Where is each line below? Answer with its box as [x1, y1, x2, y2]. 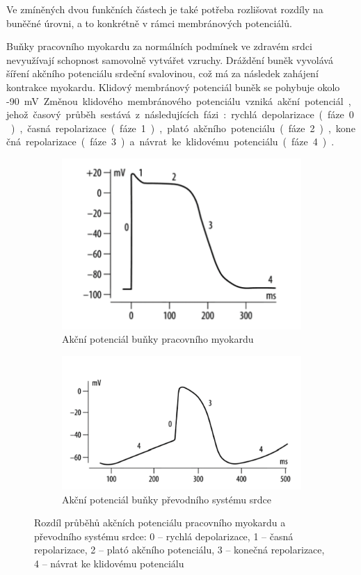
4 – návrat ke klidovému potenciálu [34, 556, 184, 570]
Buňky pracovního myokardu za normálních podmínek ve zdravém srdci [6, 39, 312, 54]
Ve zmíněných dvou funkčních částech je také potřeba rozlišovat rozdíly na [6, 2, 323, 16]
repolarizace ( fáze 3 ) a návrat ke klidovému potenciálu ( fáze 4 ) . [25, 134, 335, 149]
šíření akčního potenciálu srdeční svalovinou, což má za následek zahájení [6, 66, 319, 81]
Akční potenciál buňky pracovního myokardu [62, 332, 254, 346]
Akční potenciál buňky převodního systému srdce [62, 492, 271, 506]
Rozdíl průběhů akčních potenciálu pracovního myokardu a [34, 515, 286, 530]
